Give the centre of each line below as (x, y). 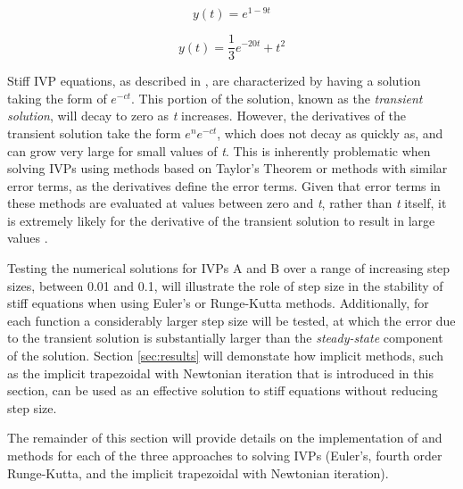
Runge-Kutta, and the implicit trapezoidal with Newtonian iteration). (198, 472)
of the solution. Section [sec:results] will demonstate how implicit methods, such (226, 356)
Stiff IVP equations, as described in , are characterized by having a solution (214, 81)
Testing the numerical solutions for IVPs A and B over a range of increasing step (229, 268)
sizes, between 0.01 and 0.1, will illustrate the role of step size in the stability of (225, 285)
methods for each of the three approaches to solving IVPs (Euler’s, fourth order (225, 456)
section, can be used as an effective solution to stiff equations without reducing (223, 390)
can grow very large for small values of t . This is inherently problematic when (219, 150)
